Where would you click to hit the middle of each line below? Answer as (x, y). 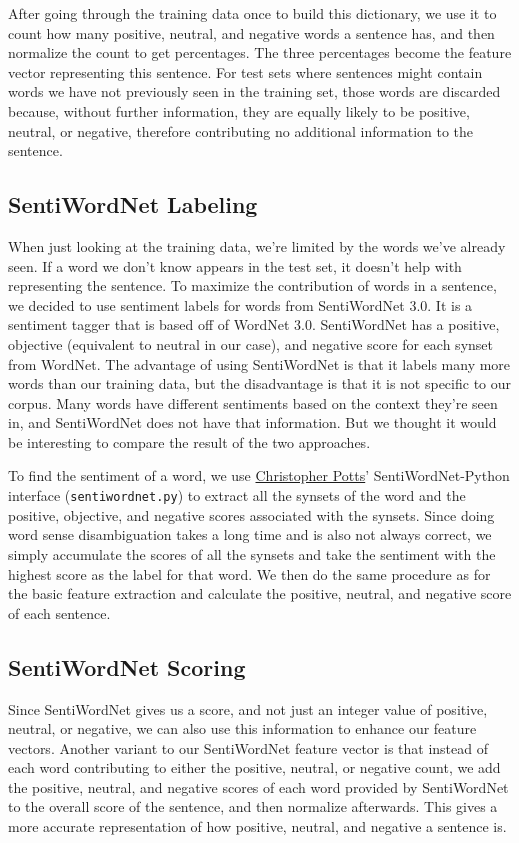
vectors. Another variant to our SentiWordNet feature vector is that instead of (248, 747)
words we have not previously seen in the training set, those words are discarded (254, 91)
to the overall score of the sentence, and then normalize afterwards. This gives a (253, 806)
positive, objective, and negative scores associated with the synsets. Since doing (251, 514)
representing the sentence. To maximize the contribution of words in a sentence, (252, 285)
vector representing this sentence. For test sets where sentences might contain (245, 71)
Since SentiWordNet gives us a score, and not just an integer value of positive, (248, 708)
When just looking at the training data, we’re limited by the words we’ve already (257, 245)
